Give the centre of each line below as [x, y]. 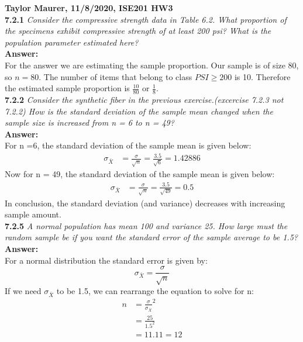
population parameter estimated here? [72, 42]
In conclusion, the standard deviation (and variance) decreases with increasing [145, 203]
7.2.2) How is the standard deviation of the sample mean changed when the [139, 111]
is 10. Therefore [262, 76]
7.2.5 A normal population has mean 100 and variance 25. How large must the [146, 225]
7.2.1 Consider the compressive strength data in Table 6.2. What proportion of [146, 19]
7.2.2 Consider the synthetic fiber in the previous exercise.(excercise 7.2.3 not [144, 99]
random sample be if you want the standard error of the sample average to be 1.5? [151, 237]
